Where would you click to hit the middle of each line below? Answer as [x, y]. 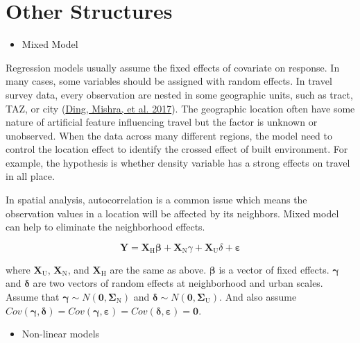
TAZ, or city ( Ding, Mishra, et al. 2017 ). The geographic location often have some [180, 108]
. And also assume [258, 297]
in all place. [30, 176]
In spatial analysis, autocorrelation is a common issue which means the [156, 200]
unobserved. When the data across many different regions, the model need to [169, 135]
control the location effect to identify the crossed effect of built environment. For [177, 149]
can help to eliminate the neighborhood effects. [105, 227]
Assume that [33, 297]
